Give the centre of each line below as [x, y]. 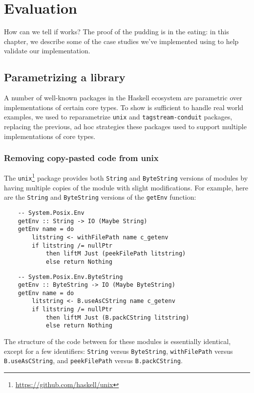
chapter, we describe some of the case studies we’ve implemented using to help [121, 41]
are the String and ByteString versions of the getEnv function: [100, 197]
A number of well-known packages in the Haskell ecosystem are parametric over [123, 98]
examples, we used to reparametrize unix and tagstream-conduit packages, [118, 117]
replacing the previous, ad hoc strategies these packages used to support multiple [125, 126]
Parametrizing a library [65, 77]
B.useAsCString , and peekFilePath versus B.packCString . [93, 360]
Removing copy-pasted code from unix [81, 158]
